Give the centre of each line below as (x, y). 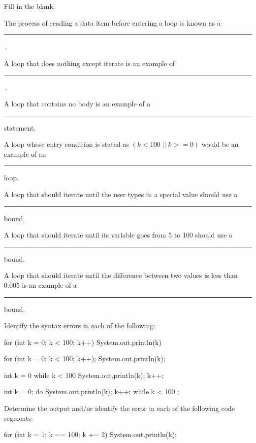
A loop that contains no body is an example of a (77, 103)
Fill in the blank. (30, 6)
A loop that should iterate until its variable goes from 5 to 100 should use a (118, 235)
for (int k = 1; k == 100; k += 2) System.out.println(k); (90, 434)
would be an (220, 144)
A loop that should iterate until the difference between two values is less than (121, 275)
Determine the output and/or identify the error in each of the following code (120, 408)
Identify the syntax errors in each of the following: (80, 325)
